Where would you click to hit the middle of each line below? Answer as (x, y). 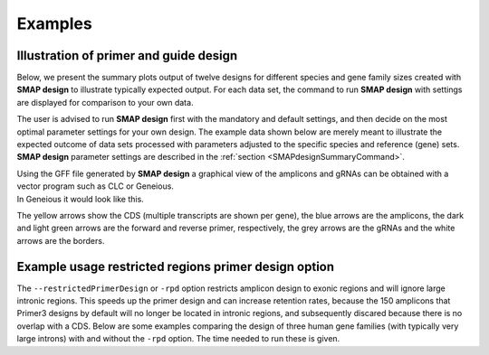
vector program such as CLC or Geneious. (95, 186)
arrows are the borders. (61, 240)
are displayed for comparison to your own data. (105, 102)
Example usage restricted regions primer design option (176, 266)
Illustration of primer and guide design (127, 56)
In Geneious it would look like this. (80, 199)
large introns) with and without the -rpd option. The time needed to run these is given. (178, 339)
